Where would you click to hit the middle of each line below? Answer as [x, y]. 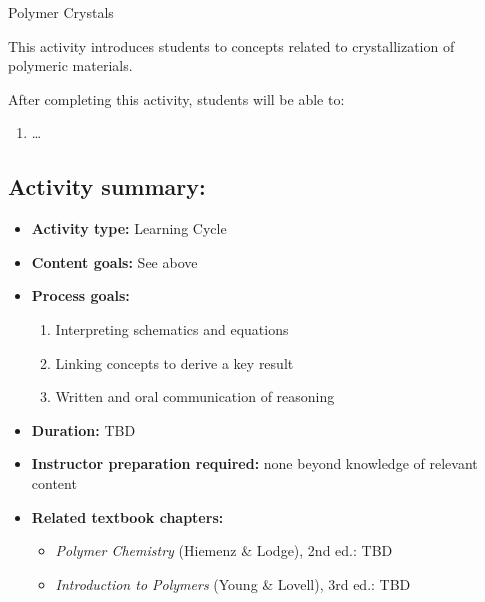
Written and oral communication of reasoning [195, 396]
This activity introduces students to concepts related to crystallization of [231, 45]
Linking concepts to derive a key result [174, 362]
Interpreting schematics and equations [172, 328]
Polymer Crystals [61, 12]
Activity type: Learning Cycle [129, 228]
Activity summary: [107, 186]
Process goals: [80, 295]
